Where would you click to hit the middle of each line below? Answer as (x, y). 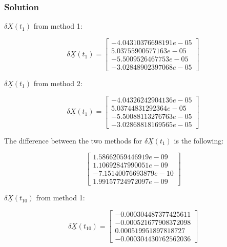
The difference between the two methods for (73, 140)
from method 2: (58, 83)
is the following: (199, 140)
